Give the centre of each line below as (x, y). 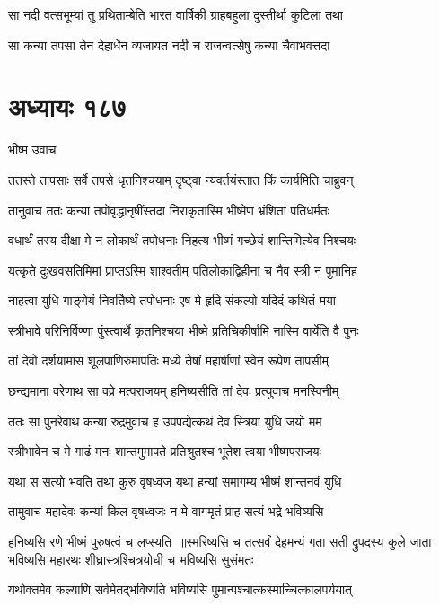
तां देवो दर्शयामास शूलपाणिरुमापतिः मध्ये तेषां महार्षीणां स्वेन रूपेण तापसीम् (169, 360)
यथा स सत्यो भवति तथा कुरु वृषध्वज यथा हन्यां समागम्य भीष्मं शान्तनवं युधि (175, 481)
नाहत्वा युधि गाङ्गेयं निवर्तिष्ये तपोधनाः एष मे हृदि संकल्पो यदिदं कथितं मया (172, 300)
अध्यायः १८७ (67, 106)
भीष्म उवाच (32, 149)
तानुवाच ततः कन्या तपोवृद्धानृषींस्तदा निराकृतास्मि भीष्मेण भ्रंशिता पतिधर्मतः (169, 210)
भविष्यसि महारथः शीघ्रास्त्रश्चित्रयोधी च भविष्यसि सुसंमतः (131, 559)
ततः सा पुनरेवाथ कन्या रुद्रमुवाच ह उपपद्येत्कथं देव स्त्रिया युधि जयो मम (165, 421)
